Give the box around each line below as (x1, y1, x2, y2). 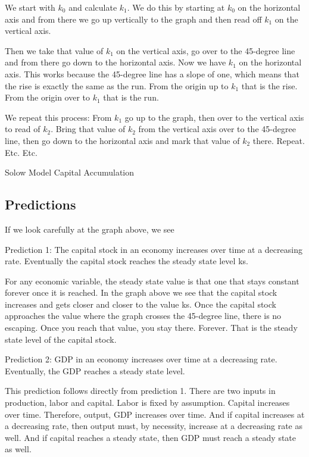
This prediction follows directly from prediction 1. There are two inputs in (5, 384, 276, 397)
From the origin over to (5, 91, 90, 104)
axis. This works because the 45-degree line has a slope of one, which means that (5, 67, 299, 80)
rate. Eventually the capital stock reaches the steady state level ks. (5, 255, 248, 267)
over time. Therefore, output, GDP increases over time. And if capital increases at (5, 408, 305, 420)
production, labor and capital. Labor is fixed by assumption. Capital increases (5, 396, 290, 409)
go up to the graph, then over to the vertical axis (124, 111, 304, 123)
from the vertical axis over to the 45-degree (138, 123, 296, 135)
